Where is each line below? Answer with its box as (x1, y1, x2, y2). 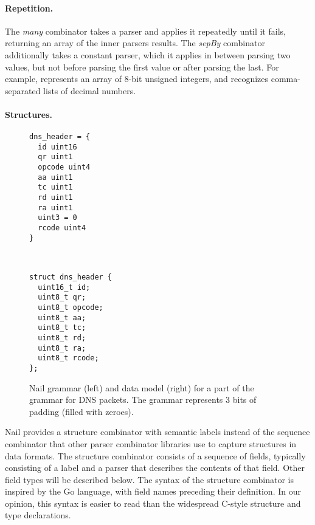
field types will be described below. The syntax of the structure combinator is (5, 473, 294, 486)
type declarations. (5, 509, 71, 521)
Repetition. (5, 1, 54, 14)
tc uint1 (38, 183, 73, 192)
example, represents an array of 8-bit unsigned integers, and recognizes (5, 72, 269, 85)
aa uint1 (38, 173, 73, 182)
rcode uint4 (38, 224, 86, 233)
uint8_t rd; (38, 333, 86, 342)
